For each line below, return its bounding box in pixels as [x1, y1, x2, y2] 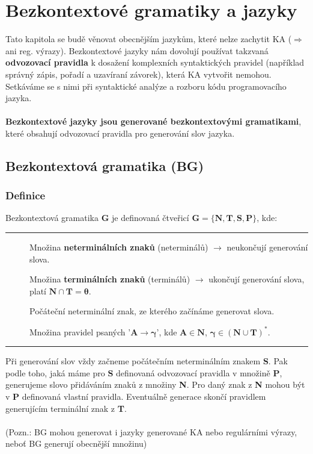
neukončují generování [226, 241, 308, 253]
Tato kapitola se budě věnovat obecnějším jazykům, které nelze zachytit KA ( [5, 33, 292, 45]
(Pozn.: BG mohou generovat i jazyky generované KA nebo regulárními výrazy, [5, 425, 297, 438]
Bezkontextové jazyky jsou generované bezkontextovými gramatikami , [5, 115, 302, 128]
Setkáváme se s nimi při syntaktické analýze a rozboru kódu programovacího [5, 79, 287, 92]
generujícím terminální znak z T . [5, 402, 127, 414]
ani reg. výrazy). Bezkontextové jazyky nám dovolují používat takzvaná [5, 44, 269, 57]
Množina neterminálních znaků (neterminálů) [29, 241, 208, 253]
